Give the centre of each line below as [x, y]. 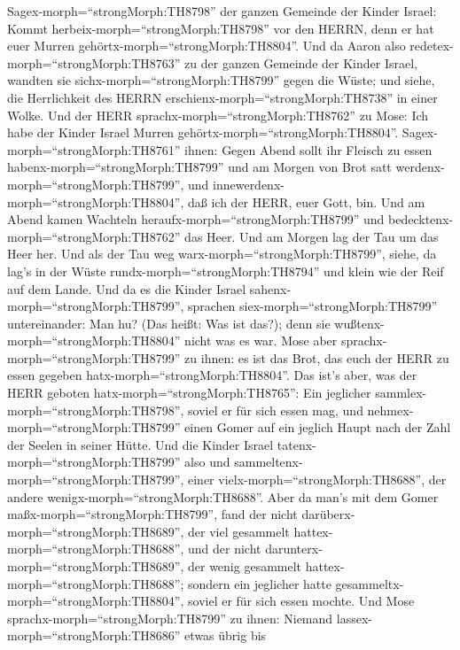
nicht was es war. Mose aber [261, 340]
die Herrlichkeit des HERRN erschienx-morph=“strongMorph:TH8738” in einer [222, 97]
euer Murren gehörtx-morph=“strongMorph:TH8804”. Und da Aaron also [207, 46]
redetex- [432, 46]
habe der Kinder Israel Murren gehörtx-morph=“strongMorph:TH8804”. [203, 132]
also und [207, 462]
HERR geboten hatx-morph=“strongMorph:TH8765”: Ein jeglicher [189, 393]
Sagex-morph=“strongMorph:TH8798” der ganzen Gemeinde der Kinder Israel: [222, 11]
